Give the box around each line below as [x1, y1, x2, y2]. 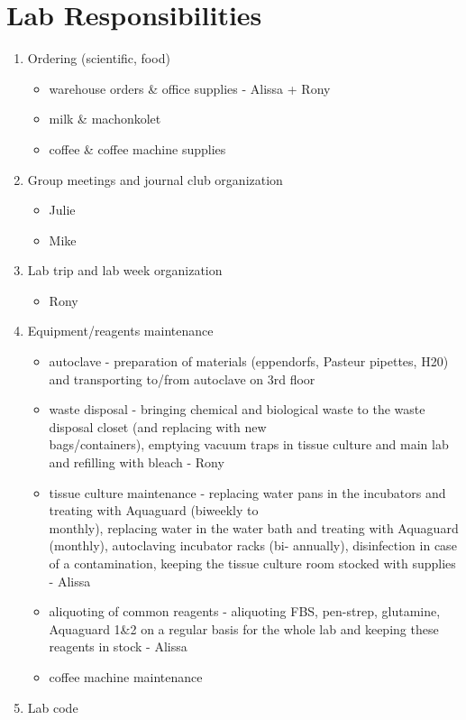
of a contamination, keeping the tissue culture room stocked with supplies [49, 554, 456, 572]
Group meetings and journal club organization [27, 170, 283, 189]
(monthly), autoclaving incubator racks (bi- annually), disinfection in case [49, 536, 457, 555]
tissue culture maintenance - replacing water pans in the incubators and [49, 483, 446, 502]
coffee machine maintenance [49, 667, 203, 686]
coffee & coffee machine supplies [49, 139, 226, 158]
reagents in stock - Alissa [49, 637, 187, 656]
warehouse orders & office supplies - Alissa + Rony [49, 78, 331, 97]
